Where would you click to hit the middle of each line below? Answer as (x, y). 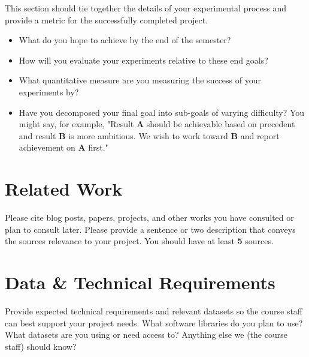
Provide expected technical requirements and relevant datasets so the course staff (154, 310)
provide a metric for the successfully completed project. (107, 19)
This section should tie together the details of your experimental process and (146, 8)
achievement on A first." (63, 147)
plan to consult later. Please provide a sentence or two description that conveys (150, 229)
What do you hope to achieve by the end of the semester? (125, 40)
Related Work (64, 189)
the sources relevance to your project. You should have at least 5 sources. (139, 241)
